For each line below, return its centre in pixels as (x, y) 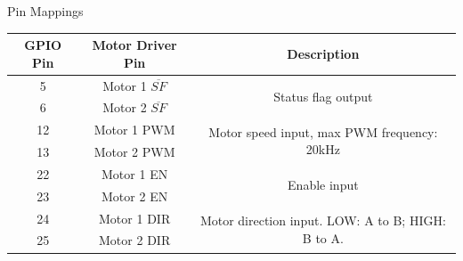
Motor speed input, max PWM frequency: (323, 131)
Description (323, 53)
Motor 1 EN (135, 173)
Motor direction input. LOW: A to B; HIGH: (323, 220)
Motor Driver (134, 45)
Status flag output (323, 96)
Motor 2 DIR (135, 240)
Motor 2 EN (135, 196)
